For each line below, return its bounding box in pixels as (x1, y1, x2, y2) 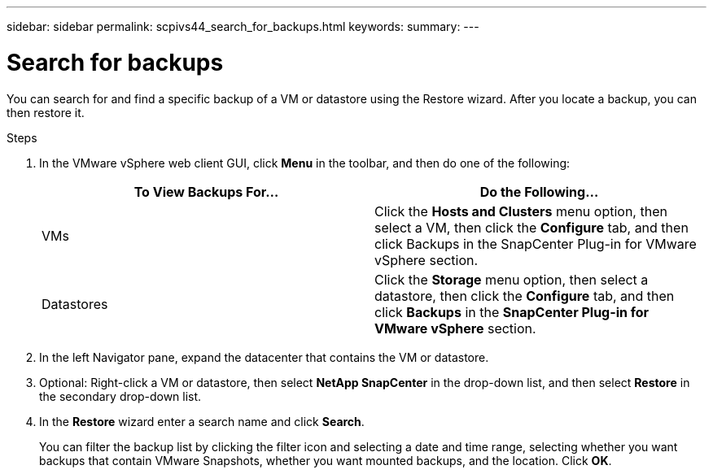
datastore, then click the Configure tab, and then (374, 287, 675, 304)
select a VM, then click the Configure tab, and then (374, 219, 689, 236)
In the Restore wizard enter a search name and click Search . (39, 414, 365, 428)
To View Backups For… (133, 183, 279, 200)
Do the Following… (479, 183, 599, 200)
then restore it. (7, 105, 85, 120)
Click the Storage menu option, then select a (374, 271, 649, 288)
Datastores (42, 295, 108, 312)
